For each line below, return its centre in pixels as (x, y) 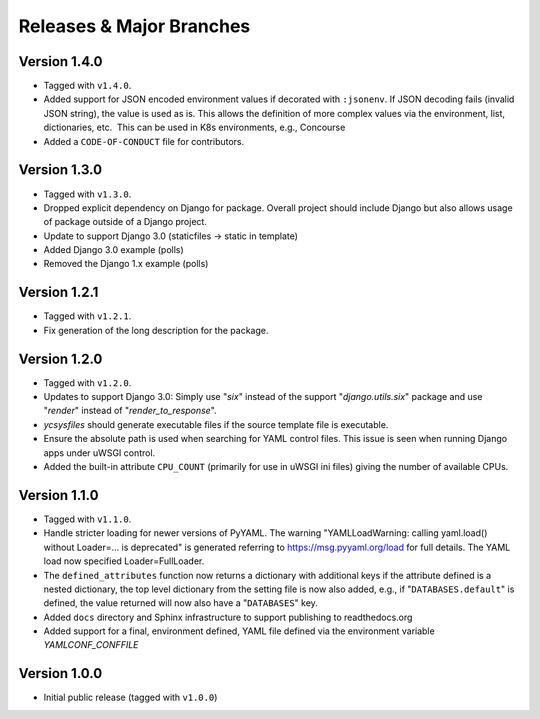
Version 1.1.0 (58, 495)
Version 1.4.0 (60, 61)
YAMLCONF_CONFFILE (91, 645)
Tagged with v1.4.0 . (87, 86)
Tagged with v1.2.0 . (87, 382)
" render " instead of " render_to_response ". (130, 411)
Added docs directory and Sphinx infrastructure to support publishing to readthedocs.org (228, 617)
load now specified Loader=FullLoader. (124, 561)
